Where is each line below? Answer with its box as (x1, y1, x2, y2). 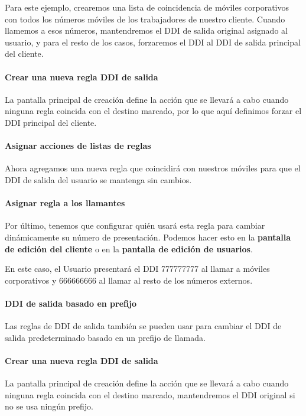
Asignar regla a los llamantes (5, 197, 125, 209)
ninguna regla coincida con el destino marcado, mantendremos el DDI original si (5, 388, 295, 401)
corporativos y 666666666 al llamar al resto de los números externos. (5, 274, 253, 286)
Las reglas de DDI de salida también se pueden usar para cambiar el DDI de (5, 320, 282, 332)
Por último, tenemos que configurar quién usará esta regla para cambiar (5, 219, 265, 232)
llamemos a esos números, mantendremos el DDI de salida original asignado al (5, 24, 288, 37)
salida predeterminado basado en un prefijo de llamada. (5, 331, 206, 343)
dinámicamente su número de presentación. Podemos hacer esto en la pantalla (5, 230, 291, 243)
